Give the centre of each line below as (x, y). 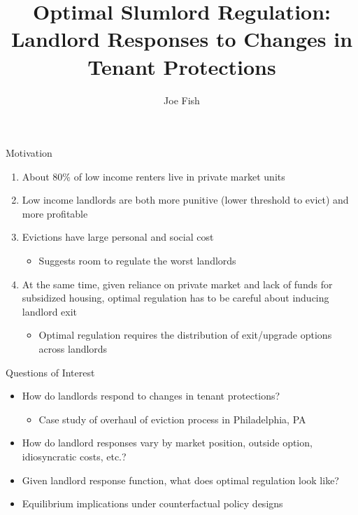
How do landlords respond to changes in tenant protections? (151, 396)
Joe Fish (182, 100)
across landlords (73, 349)
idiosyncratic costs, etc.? (74, 456)
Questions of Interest (50, 372)
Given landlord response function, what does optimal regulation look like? (180, 480)
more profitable (55, 213)
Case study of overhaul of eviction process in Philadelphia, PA (172, 419)
